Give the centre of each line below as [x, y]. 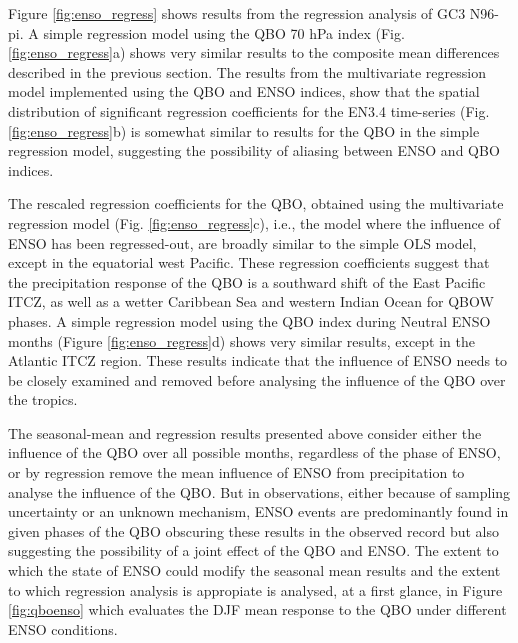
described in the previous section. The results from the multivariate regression [247, 71]
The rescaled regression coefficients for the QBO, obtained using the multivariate [256, 203]
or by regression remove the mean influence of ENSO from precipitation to [236, 472]
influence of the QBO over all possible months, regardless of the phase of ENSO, [254, 452]
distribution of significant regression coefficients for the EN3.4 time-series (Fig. [249, 110]
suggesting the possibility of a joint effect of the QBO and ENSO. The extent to [253, 550]
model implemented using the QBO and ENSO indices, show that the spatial [244, 91]
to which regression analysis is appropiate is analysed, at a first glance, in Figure [255, 589]
